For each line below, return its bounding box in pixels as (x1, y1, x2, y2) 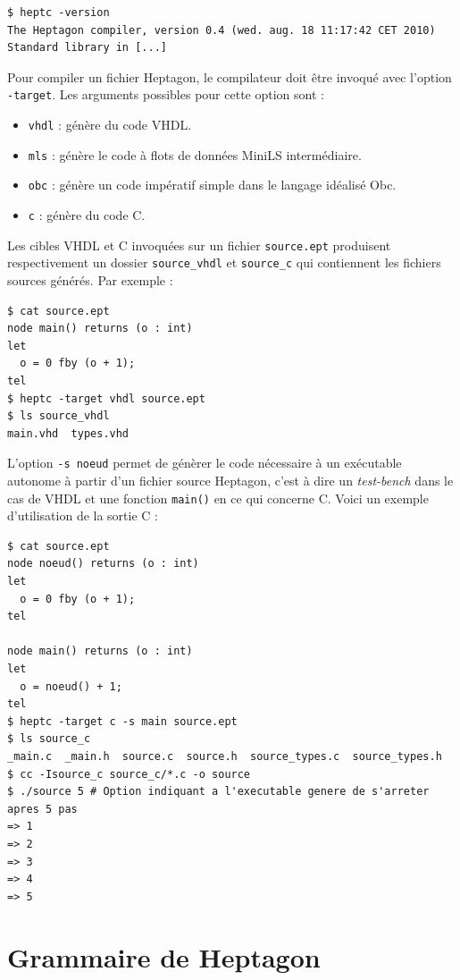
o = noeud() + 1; (20, 680, 122, 693)
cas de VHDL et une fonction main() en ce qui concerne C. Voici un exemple (7, 488, 429, 507)
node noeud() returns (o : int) (7, 557, 199, 570)
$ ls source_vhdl (7, 410, 110, 423)
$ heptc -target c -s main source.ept (7, 714, 238, 728)
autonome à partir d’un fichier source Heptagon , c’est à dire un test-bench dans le (7, 470, 454, 489)
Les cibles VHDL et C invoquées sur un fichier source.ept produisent (7, 235, 391, 254)
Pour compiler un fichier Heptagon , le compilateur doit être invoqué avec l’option (7, 67, 452, 86)
